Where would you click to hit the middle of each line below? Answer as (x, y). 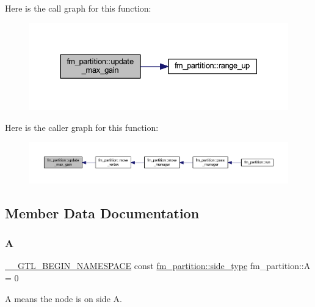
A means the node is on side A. (63, 298)
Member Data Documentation (102, 213)
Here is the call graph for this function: (78, 8)
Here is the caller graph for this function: (82, 127)
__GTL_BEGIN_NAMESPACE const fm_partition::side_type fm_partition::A (158, 266)
